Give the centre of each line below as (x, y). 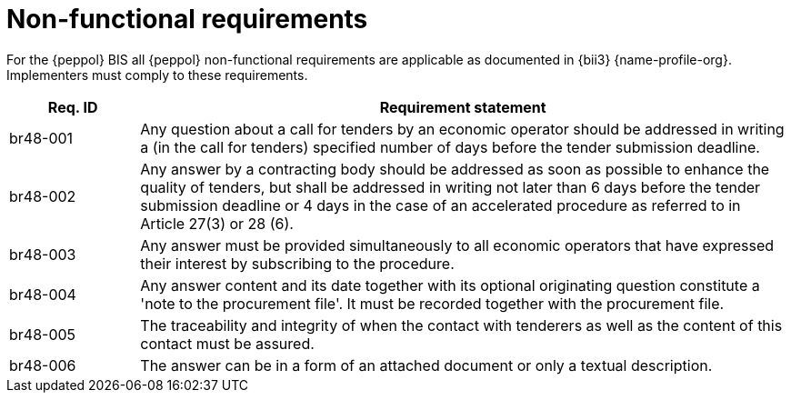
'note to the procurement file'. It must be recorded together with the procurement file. (432, 303)
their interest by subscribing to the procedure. (297, 263)
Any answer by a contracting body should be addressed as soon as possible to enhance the (455, 169)
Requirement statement (463, 107)
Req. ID (73, 107)
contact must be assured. (227, 343)
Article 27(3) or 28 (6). (217, 223)
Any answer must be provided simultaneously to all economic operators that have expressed (457, 245)
